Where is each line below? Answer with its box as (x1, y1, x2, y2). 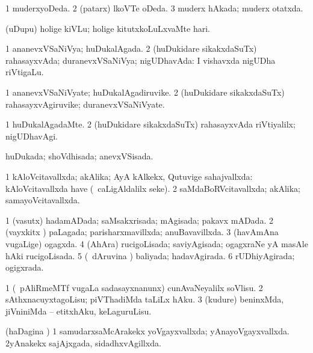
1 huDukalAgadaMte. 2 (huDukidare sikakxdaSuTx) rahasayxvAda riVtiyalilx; (5, 118, 296, 130)
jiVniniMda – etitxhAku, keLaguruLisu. (5, 304, 152, 317)
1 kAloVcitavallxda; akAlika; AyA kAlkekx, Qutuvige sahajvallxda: (5, 170, 253, 182)
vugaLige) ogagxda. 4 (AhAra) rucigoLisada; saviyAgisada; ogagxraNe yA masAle (5, 237, 308, 250)
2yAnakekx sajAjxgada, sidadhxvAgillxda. (5, 337, 161, 349)
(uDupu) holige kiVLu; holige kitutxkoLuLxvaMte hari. (5, 22, 211, 34)
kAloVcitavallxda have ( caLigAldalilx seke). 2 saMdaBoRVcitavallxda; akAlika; (5, 182, 300, 194)
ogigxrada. (5, 261, 44, 274)
